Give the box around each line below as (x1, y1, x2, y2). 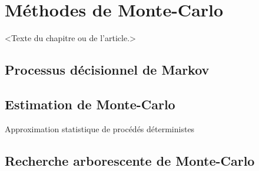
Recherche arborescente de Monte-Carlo (5, 151, 255, 169)
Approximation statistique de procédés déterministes (5, 122, 195, 135)
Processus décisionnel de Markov (5, 61, 210, 79)
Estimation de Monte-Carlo (5, 95, 175, 113)
